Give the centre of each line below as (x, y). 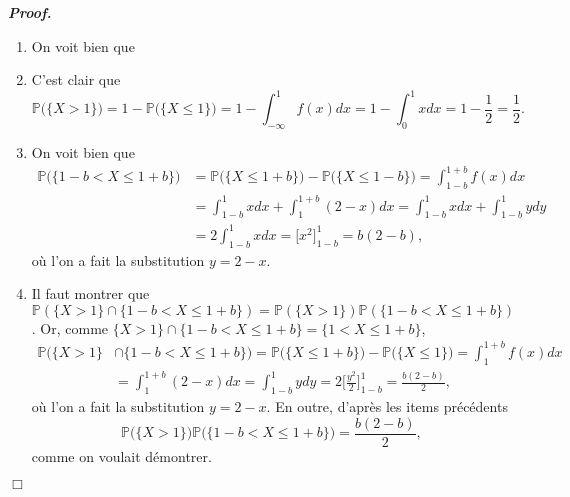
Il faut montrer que (90, 293)
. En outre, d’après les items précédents (387, 406)
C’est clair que (76, 79)
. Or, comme (70, 327)
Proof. (30, 12)
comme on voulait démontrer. (121, 455)
